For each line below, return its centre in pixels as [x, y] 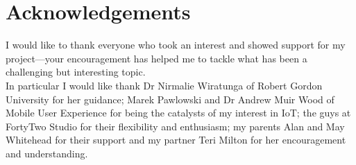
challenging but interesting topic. [76, 72]
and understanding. [47, 153]
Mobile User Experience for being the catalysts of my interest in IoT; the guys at [178, 113]
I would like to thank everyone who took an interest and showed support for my [176, 45]
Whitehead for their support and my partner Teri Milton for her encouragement [176, 140]
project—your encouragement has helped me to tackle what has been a [156, 58]
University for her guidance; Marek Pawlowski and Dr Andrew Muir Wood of [170, 99]
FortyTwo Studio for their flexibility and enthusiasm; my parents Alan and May [175, 126]
